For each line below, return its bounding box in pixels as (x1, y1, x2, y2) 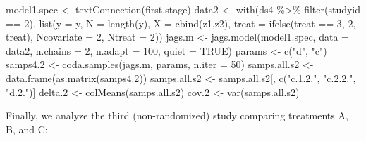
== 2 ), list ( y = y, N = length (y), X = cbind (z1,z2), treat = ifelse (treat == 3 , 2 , (6, 15, 356, 30)
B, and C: (6, 121, 48, 136)
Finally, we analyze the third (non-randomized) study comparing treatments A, (6, 108, 348, 123)
